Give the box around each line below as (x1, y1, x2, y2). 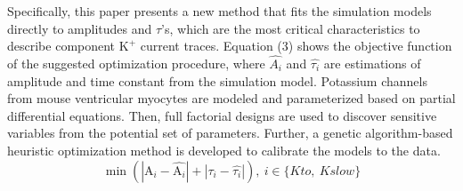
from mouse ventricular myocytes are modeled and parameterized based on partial (7, 89, 456, 107)
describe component (7, 36, 116, 55)
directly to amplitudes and (7, 19, 152, 37)
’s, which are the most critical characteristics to (161, 19, 420, 37)
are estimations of (323, 54, 421, 72)
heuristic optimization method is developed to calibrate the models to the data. (7, 140, 441, 159)
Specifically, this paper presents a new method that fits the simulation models (7, 2, 432, 20)
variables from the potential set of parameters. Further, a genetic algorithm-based (7, 123, 453, 142)
